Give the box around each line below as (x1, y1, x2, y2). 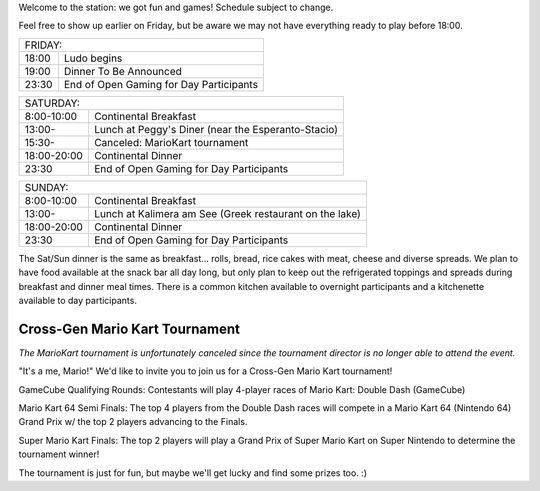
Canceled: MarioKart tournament (93, 135, 249, 149)
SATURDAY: (24, 96, 80, 110)
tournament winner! (18, 448, 100, 460)
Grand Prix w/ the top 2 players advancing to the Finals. (18, 416, 248, 428)
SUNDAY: (24, 180, 69, 194)
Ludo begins (63, 51, 123, 65)
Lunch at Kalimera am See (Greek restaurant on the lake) (93, 206, 362, 220)
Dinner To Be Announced (63, 64, 182, 78)
